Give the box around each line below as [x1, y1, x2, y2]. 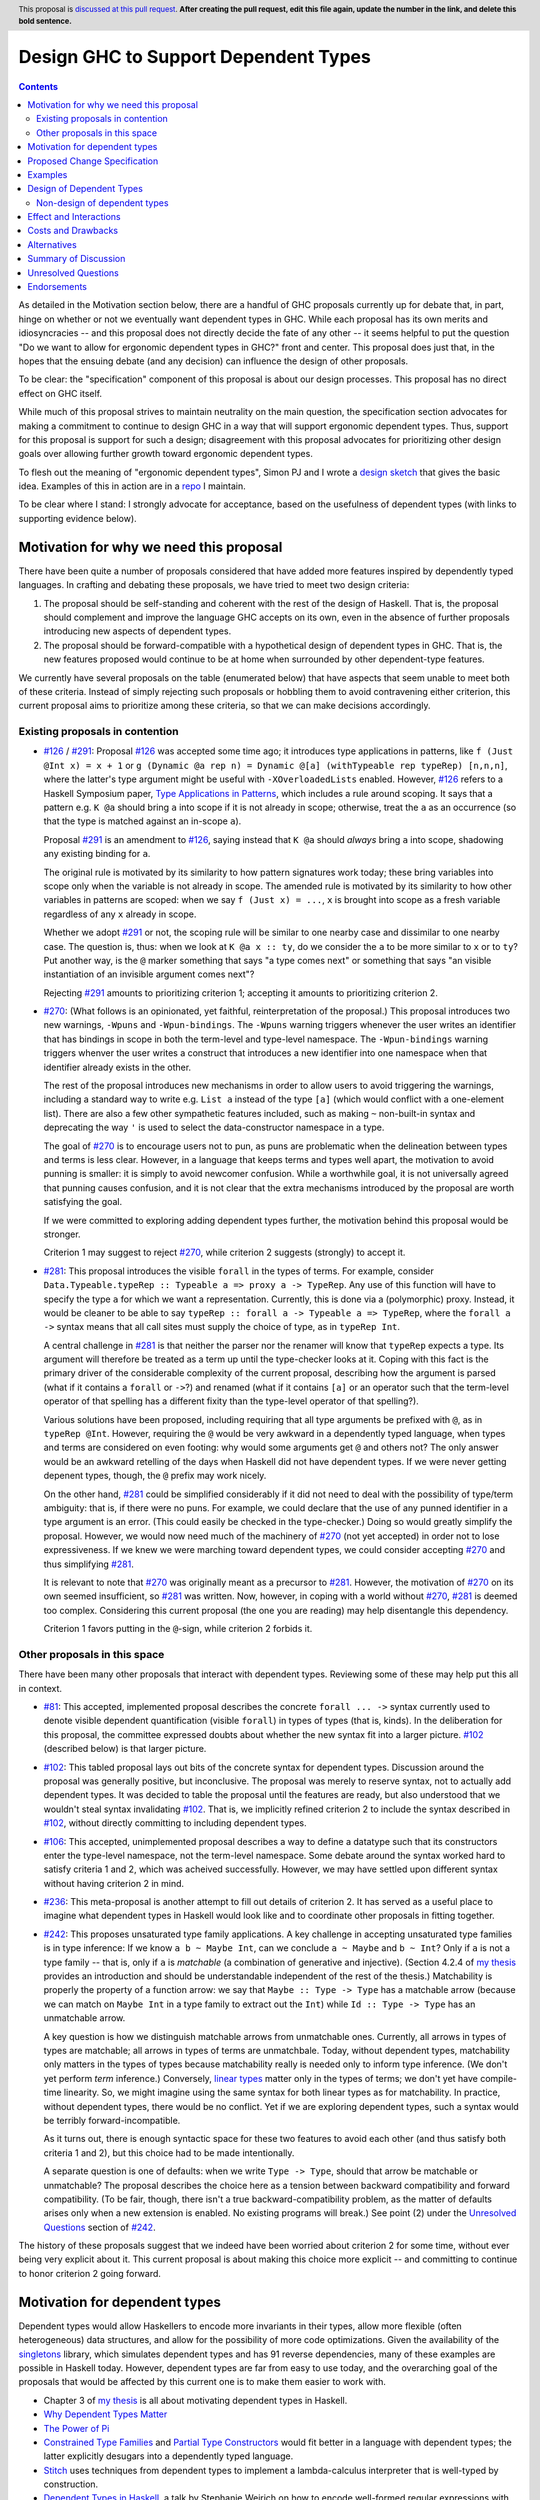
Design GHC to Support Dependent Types [18, 45, 372, 68]
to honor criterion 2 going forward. [18, 2267, 162, 2279]
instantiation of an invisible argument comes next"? [43, 968, 255, 980]
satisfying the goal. [43, 1196, 123, 1208]
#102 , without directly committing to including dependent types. [43, 1817, 307, 1829]
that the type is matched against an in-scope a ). [43, 815, 242, 827]
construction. [43, 2478, 99, 2490]
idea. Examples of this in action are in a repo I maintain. [18, 480, 247, 492]
